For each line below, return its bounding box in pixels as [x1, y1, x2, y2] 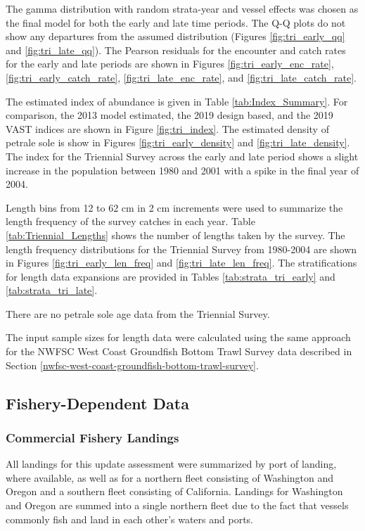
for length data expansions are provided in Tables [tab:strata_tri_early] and [6, 269, 335, 283]
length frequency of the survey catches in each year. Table [6, 214, 255, 229]
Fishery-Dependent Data [6, 392, 189, 414]
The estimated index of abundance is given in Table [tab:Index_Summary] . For [6, 94, 348, 108]
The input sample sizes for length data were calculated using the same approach [6, 330, 351, 345]
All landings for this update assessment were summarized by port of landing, [6, 456, 337, 471]
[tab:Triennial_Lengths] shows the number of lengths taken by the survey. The [6, 227, 345, 242]
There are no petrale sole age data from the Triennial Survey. [6, 306, 270, 321]
